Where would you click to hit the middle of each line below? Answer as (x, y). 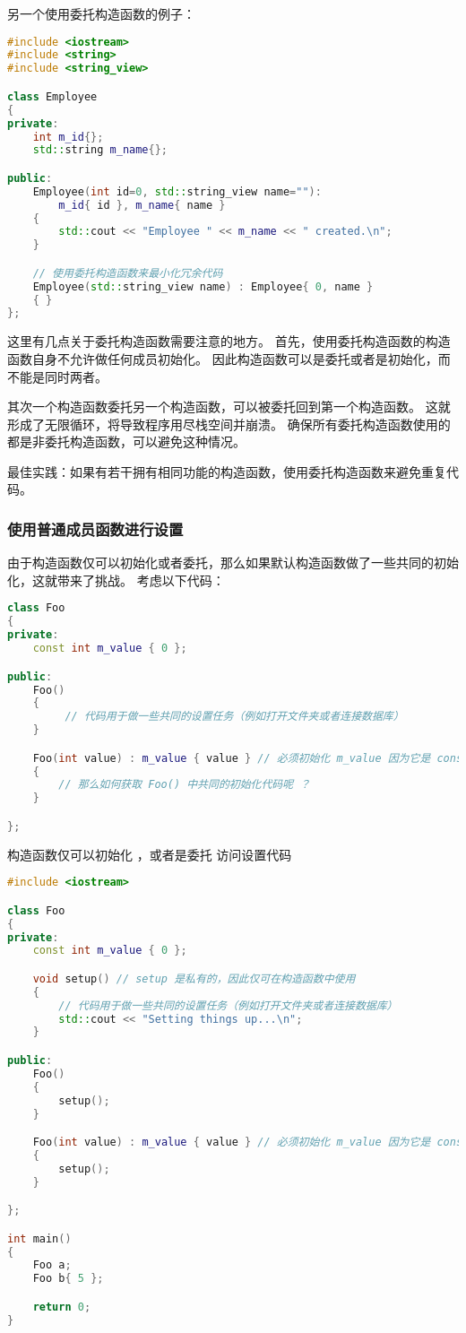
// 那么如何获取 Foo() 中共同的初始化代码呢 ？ (185, 785)
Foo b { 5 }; (68, 1279)
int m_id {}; (68, 137)
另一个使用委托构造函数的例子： (101, 13)
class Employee (52, 96)
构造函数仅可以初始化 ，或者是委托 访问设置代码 (150, 854)
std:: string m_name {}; (100, 150)
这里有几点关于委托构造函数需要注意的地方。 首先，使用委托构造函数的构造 (229, 341)
